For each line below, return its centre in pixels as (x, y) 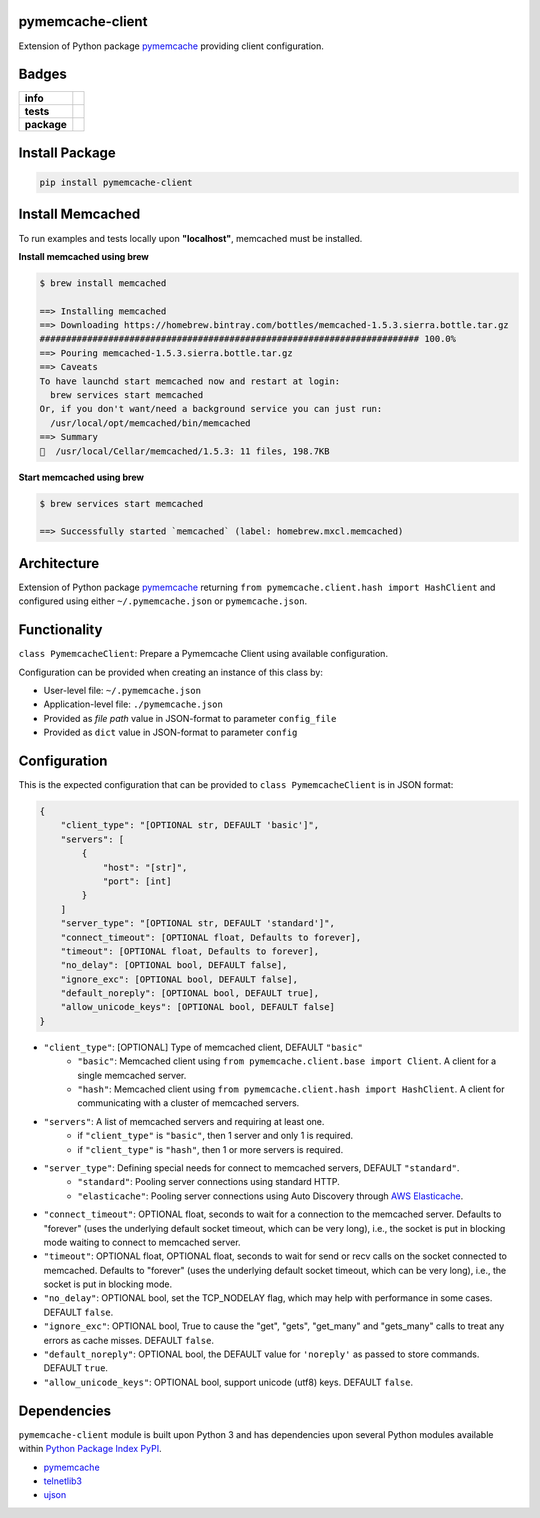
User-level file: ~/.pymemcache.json (122, 690)
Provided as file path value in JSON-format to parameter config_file (190, 718)
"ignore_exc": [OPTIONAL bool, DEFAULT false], (179, 979)
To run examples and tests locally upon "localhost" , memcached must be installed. (190, 238)
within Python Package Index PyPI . (90, 1449)
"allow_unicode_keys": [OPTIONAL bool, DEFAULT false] (197, 1007)
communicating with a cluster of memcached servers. (188, 1103)
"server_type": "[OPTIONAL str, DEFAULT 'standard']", (197, 923)
